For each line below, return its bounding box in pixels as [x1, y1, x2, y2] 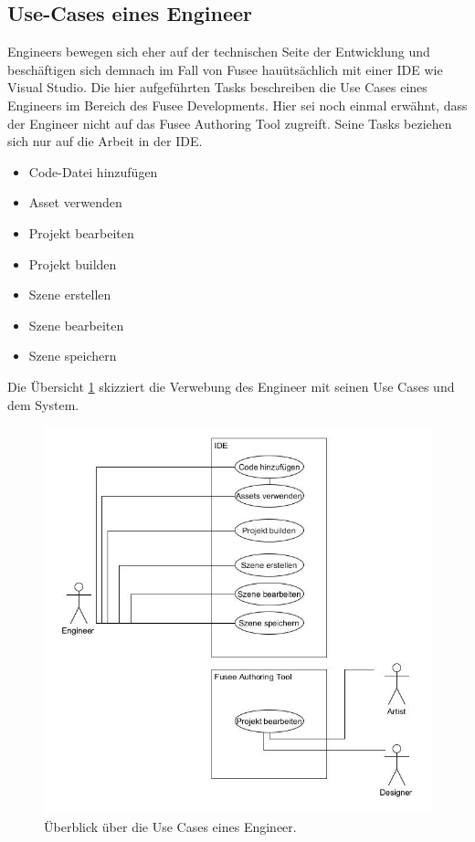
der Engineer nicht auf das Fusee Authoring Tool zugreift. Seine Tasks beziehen [7, 113, 452, 132]
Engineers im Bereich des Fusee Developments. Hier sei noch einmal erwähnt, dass [7, 95, 468, 114]
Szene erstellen [28, 285, 111, 304]
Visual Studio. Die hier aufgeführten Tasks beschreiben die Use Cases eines [7, 78, 427, 97]
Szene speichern [28, 346, 117, 365]
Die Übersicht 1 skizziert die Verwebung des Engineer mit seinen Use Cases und [7, 376, 455, 395]
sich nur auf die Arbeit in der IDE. [7, 132, 203, 151]
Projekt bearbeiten [28, 223, 134, 242]
